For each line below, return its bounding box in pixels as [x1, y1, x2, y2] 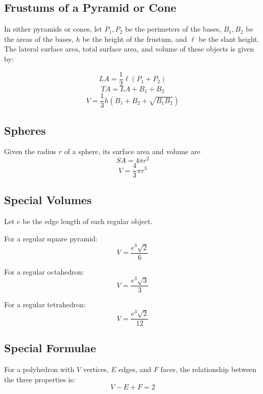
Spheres [4, 122, 46, 138]
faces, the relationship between [160, 364, 257, 375]
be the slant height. [199, 33, 259, 44]
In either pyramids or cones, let [4, 23, 102, 34]
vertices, [83, 364, 109, 375]
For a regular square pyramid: [4, 233, 98, 243]
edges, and [118, 364, 152, 375]
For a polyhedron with [4, 364, 75, 375]
